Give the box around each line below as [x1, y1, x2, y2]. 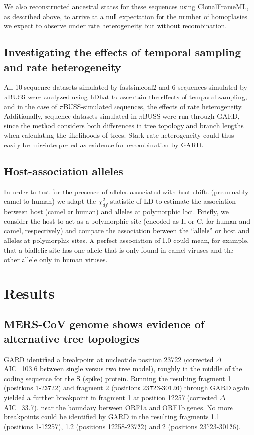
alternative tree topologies [4, 331, 139, 346]
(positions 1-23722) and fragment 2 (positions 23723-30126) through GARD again [4, 383, 250, 393]
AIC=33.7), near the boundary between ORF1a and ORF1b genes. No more [4, 402, 233, 412]
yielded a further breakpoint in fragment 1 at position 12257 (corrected [4, 392, 217, 403]
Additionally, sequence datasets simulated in [4, 111, 137, 121]
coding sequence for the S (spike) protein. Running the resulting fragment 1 [4, 373, 231, 383]
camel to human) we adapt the [4, 196, 96, 206]
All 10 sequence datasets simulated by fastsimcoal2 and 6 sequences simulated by [4, 82, 247, 92]
